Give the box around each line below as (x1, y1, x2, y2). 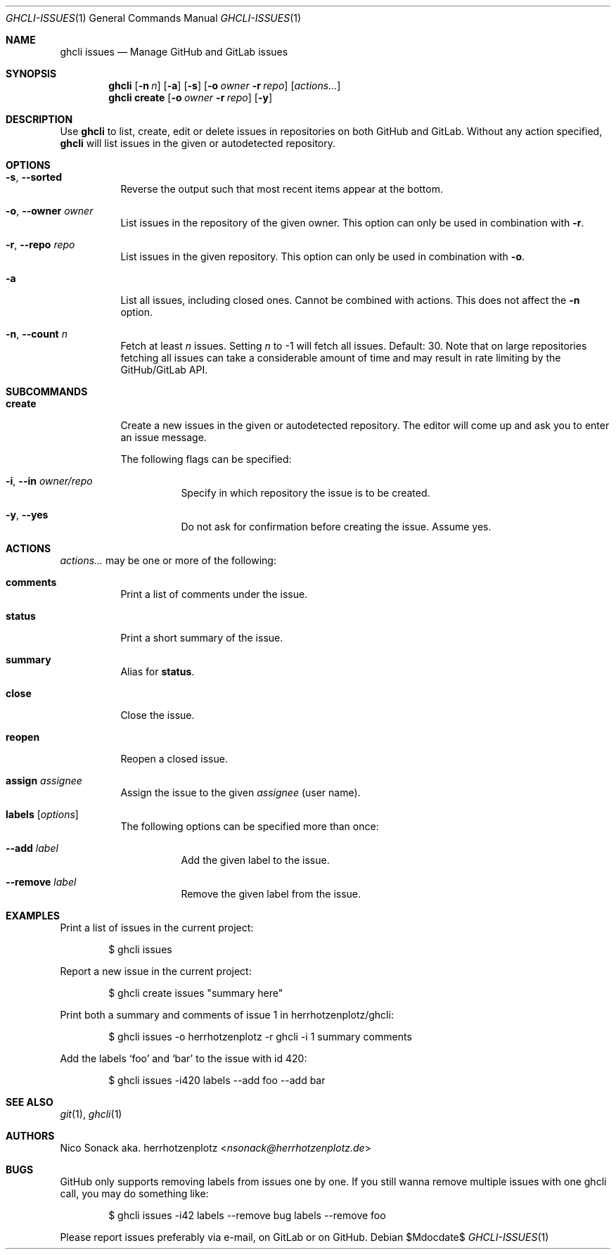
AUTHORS (6, 1130, 55, 1142)
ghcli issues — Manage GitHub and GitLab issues (60, 46, 288, 58)
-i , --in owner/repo (6, 475, 93, 487)
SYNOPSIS (6, 68, 57, 79)
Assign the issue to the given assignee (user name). (120, 786, 361, 798)
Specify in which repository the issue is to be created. (181, 487, 430, 499)
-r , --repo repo (6, 238, 75, 250)
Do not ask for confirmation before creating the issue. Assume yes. (181, 521, 492, 533)
